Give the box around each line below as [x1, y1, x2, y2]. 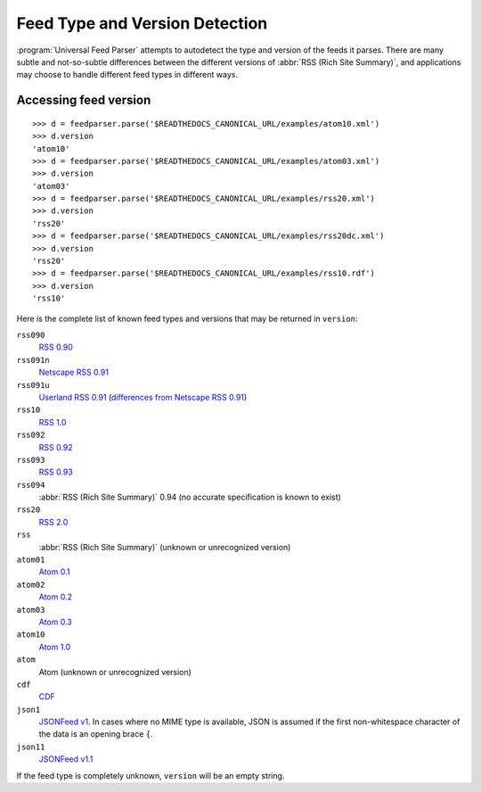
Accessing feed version [16, 93, 151, 108]
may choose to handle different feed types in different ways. [16, 70, 238, 80]
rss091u [16, 380, 51, 390]
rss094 [16, 480, 45, 490]
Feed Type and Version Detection [16, 13, 268, 33]
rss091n [16, 355, 51, 365]
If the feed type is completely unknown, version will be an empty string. [16, 770, 285, 780]
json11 [16, 741, 45, 752]
